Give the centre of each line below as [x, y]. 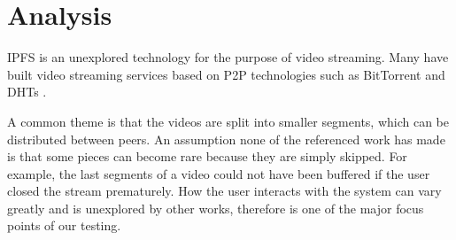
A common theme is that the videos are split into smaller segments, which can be [228, 121]
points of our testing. [64, 225]
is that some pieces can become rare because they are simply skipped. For [207, 156]
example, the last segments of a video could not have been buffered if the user [219, 173]
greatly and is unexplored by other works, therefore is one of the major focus [216, 208]
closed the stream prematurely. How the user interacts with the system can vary [224, 191]
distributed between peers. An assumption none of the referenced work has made [226, 139]
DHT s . [27, 92]
